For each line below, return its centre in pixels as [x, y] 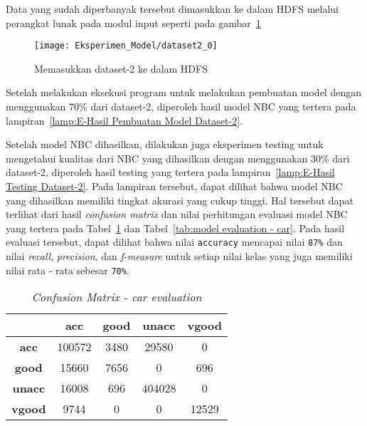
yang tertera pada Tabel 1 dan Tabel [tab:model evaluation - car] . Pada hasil [175, 228]
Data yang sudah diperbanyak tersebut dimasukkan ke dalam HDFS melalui [172, 9]
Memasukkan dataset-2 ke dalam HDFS [121, 68]
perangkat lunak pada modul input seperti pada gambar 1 [133, 22]
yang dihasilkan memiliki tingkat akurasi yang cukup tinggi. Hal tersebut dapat [180, 200]
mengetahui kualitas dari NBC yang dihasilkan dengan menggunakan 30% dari [178, 158]
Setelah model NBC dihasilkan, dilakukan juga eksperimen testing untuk [165, 144]
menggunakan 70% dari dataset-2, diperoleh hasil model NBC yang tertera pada [181, 106]
